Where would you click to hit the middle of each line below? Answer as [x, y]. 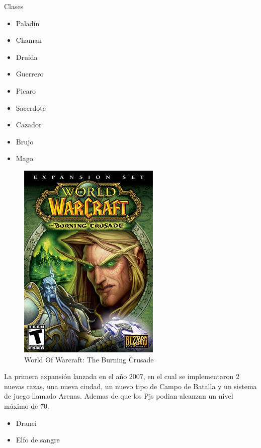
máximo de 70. [27, 405]
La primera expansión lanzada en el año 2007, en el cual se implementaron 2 [122, 376]
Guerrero [30, 74]
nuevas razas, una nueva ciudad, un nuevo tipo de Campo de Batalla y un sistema [130, 386]
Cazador [29, 125]
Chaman [29, 40]
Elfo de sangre [38, 440]
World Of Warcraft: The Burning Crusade [89, 359]
